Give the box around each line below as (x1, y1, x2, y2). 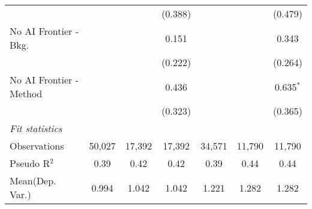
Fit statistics (10, 121, 62, 135)
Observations (10, 139, 64, 153)
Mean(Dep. (10, 174, 56, 187)
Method (10, 86, 43, 100)
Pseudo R (10, 156, 50, 170)
